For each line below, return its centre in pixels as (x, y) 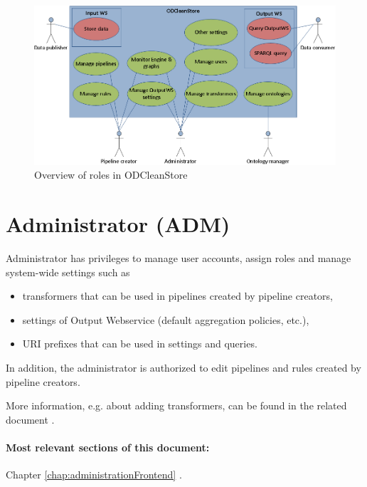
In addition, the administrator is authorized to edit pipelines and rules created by (183, 367)
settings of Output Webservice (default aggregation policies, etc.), (166, 319)
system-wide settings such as (68, 272)
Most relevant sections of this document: (108, 447)
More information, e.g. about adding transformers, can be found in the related (176, 405)
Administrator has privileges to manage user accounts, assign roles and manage (179, 258)
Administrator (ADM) (118, 224)
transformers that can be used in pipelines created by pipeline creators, (177, 296)
